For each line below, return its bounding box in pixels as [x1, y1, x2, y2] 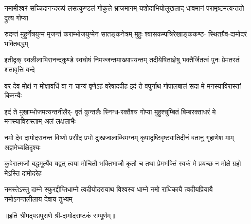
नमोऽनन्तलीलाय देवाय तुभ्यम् [4, 193, 72, 204]
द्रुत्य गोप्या [4, 12, 29, 22]
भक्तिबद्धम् [4, 38, 28, 48]
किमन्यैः [4, 90, 22, 100]
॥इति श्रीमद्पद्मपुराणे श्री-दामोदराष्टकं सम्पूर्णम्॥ [4, 210, 115, 220]
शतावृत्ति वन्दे [4, 64, 35, 74]
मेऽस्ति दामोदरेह [4, 168, 42, 178]
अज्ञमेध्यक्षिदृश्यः [4, 142, 41, 152]
